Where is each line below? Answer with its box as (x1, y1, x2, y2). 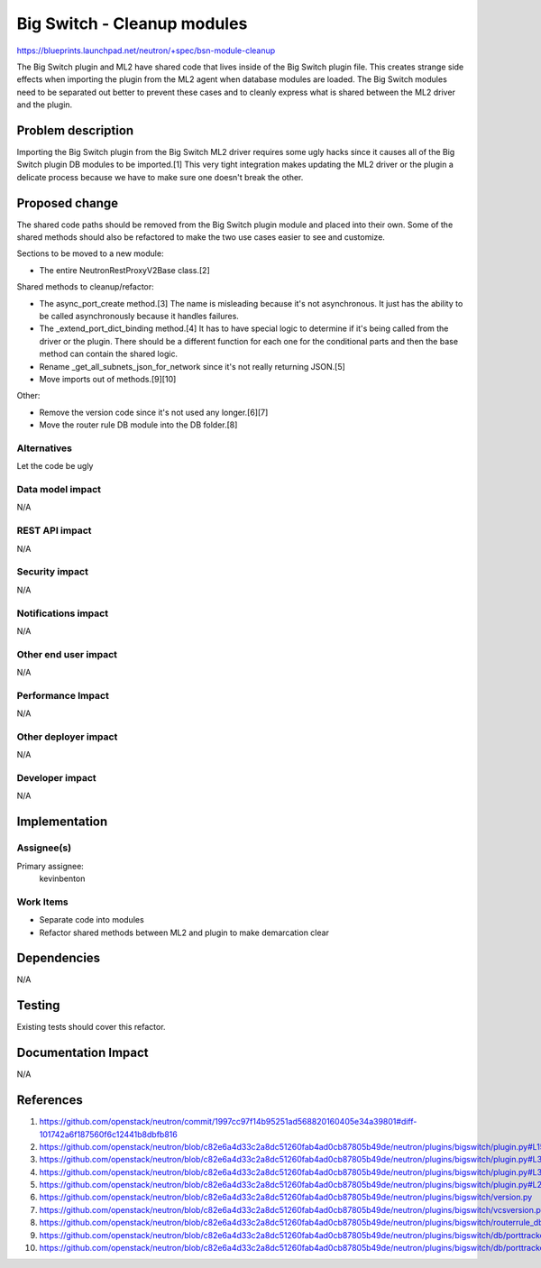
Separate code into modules (39, 914, 144, 925)
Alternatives (16, 442, 72, 455)
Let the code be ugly (16, 461, 94, 472)
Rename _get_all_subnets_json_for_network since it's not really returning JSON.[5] (39, 361, 346, 372)
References (16, 1092, 83, 1108)
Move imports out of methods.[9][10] (39, 374, 177, 384)
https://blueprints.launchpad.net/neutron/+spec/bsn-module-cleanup (16, 45, 276, 56)
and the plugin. (16, 99, 73, 110)
